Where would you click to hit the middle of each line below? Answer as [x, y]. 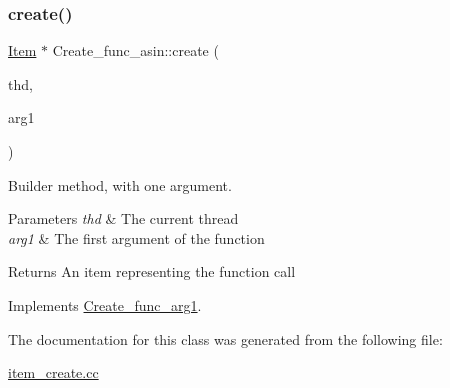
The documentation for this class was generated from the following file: [225, 338]
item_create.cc [53, 372]
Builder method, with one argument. [120, 184]
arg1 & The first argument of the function [136, 237]
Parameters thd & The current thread [123, 218]
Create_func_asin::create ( [135, 50]
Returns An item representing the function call [152, 271]
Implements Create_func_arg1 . [105, 304]
